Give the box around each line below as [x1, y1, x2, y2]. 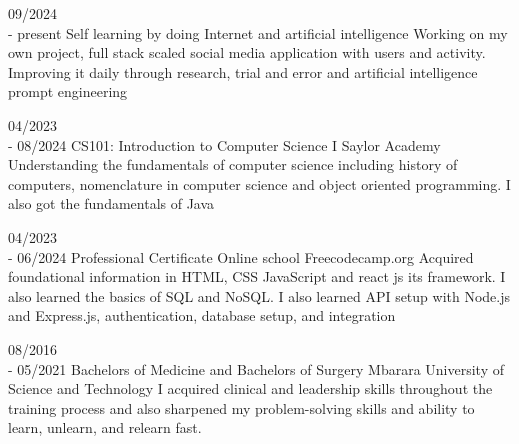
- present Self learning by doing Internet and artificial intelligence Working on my [8, 22, 508, 43]
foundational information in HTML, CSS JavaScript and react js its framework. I [8, 266, 506, 287]
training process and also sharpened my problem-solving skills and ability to [8, 397, 475, 418]
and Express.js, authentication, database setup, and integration [8, 305, 396, 326]
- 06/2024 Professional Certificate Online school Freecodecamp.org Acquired [8, 246, 474, 267]
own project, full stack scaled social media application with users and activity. [8, 42, 486, 63]
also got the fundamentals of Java [8, 193, 215, 214]
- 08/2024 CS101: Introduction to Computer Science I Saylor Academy [8, 134, 441, 155]
